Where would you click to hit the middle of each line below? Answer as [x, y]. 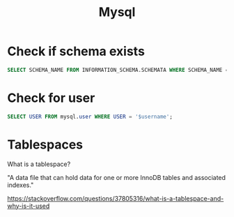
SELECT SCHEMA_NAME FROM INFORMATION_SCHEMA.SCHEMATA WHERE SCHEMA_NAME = [118, 70]
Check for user [51, 98]
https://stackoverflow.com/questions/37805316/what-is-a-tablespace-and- [116, 198]
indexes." [21, 185]
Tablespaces [45, 144]
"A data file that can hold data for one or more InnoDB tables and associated [117, 177]
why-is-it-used [29, 206]
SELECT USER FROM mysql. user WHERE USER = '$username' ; [90, 117]
